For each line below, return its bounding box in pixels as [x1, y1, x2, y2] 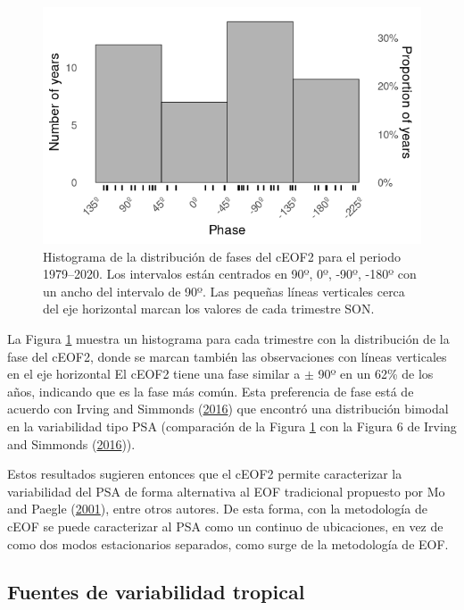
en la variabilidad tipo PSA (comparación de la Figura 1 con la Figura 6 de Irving [7, 416, 457, 435]
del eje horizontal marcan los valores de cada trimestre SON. [43, 299, 375, 318]
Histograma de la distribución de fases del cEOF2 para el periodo [43, 247, 402, 265]
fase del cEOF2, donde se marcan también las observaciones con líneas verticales [7, 347, 447, 365]
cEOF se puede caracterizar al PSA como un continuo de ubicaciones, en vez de [7, 516, 443, 535]
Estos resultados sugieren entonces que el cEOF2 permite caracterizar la [7, 464, 402, 483]
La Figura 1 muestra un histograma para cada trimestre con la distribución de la [7, 329, 450, 347]
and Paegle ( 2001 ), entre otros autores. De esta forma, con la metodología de [7, 499, 427, 518]
